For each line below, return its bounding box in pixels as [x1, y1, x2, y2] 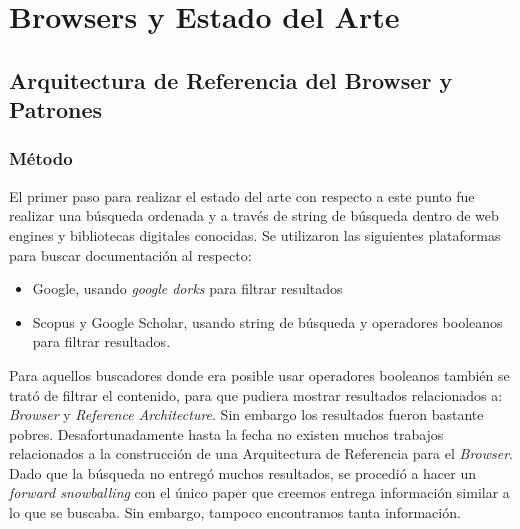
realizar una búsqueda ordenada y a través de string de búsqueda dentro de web [9, 205, 499, 226]
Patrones [9, 94, 103, 125]
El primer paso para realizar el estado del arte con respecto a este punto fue [9, 185, 475, 206]
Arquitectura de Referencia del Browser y [9, 64, 453, 95]
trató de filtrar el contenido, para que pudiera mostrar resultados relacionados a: [9, 384, 503, 405]
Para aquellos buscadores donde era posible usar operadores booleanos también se [9, 364, 510, 385]
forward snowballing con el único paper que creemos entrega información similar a [9, 482, 510, 503]
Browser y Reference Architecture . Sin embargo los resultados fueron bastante [9, 404, 484, 425]
